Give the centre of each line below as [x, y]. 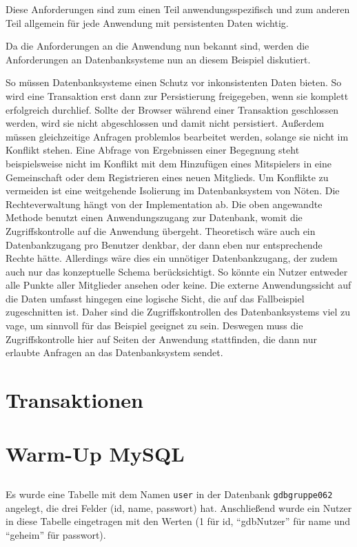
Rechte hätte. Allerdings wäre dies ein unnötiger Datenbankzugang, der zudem [172, 258]
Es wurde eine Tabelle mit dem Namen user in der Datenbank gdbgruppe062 [169, 494]
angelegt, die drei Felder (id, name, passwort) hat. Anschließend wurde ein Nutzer [179, 507]
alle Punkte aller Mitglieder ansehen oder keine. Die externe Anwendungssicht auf [178, 285]
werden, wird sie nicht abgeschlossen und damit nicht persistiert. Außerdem [165, 123]
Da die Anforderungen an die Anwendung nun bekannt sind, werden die [157, 46]
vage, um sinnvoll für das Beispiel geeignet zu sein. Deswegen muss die [154, 326]
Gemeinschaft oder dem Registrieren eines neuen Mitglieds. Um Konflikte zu [167, 177]
